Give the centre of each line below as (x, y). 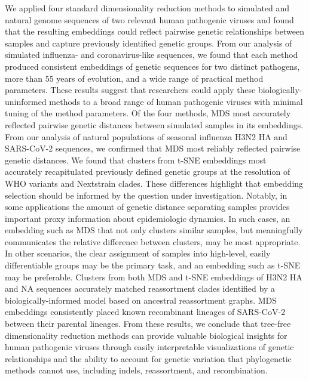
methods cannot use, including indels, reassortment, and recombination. (136, 370)
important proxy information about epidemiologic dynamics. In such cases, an (148, 218)
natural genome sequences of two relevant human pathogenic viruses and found (149, 19)
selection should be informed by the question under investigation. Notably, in (146, 195)
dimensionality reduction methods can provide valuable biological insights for (146, 335)
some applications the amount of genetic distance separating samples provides (147, 207)
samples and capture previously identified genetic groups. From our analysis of (149, 43)
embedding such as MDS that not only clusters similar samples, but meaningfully (154, 230)
